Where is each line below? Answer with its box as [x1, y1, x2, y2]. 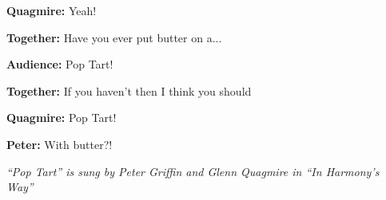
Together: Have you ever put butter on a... [6, 29, 222, 45]
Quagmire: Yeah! [6, 2, 97, 18]
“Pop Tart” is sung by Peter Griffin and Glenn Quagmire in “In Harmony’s [6, 163, 380, 179]
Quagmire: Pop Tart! [6, 109, 117, 126]
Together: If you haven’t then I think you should [6, 82, 252, 99]
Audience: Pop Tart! [6, 56, 113, 73]
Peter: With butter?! [6, 135, 113, 152]
